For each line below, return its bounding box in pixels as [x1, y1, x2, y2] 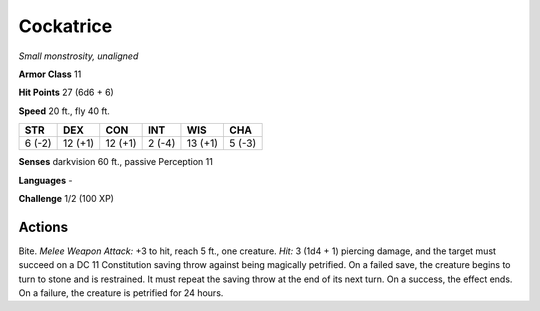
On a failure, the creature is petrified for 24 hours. [18, 286, 224, 299]
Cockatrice [18, 15, 113, 37]
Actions [18, 218, 69, 235]
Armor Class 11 [18, 68, 82, 80]
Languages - [18, 174, 73, 186]
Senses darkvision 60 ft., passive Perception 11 [18, 156, 214, 168]
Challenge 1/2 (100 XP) [18, 192, 115, 204]
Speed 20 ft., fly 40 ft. [18, 105, 110, 117]
